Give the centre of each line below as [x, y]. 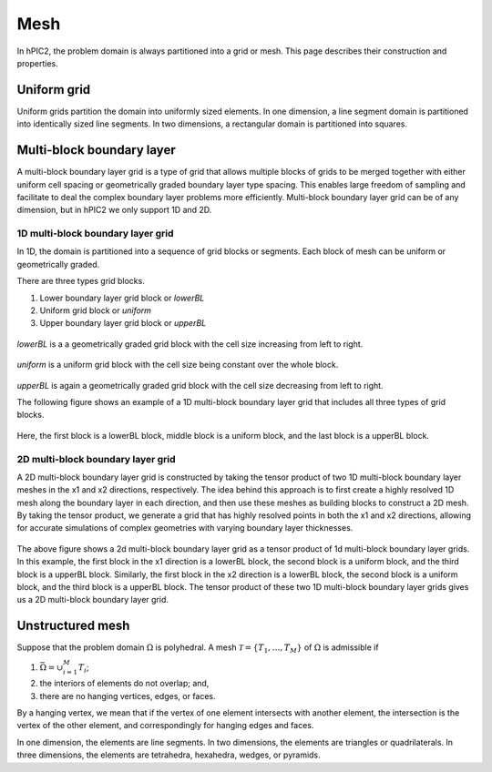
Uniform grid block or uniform [96, 310]
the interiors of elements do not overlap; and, [124, 684]
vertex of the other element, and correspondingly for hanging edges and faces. [165, 726]
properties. [37, 63]
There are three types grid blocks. [81, 281]
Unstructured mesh [73, 626]
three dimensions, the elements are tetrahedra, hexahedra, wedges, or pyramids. [169, 755]
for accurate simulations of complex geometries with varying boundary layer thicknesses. [185, 528]
